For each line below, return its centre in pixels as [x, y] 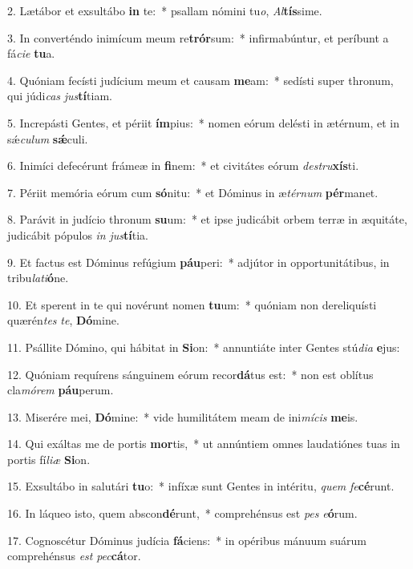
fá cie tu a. [31, 53]
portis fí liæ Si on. [49, 459]
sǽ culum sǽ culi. [48, 138]
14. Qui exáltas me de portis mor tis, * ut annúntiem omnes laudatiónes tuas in [204, 444]
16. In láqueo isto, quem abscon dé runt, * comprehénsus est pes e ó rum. [182, 513]
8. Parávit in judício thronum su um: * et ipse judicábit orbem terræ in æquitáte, [207, 219]
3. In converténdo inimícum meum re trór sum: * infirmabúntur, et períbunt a [198, 37]
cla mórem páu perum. [61, 390]
